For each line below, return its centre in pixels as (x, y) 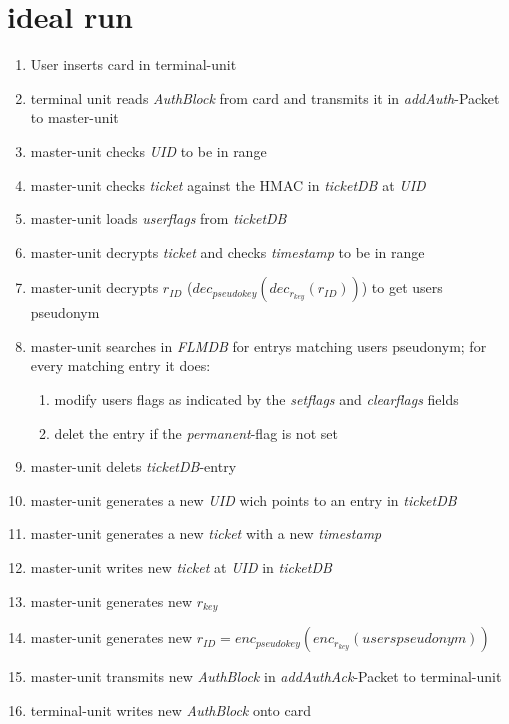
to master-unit (74, 117)
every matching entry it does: (120, 365)
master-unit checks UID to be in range (148, 150)
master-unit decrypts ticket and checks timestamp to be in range (227, 251)
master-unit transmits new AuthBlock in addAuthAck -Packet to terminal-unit (266, 676)
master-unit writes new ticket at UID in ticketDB (181, 567)
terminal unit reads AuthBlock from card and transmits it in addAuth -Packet (265, 97)
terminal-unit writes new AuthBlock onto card (170, 709)
